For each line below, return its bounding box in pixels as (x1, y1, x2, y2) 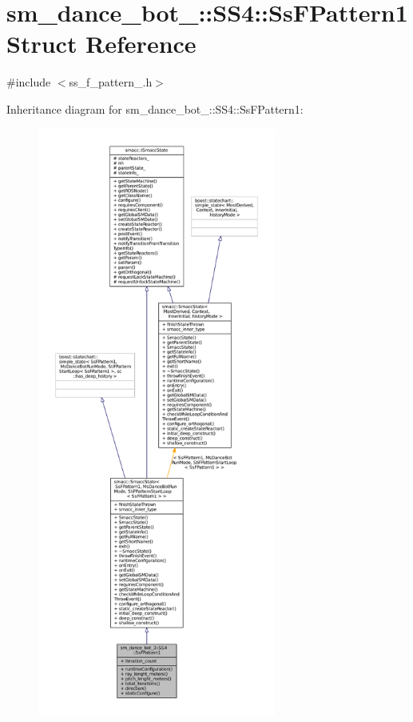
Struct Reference (6, 27, 197, 60)
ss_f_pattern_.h (69, 74, 153, 90)
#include (6, 74, 51, 90)
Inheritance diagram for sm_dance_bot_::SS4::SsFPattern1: (6, 100, 304, 117)
